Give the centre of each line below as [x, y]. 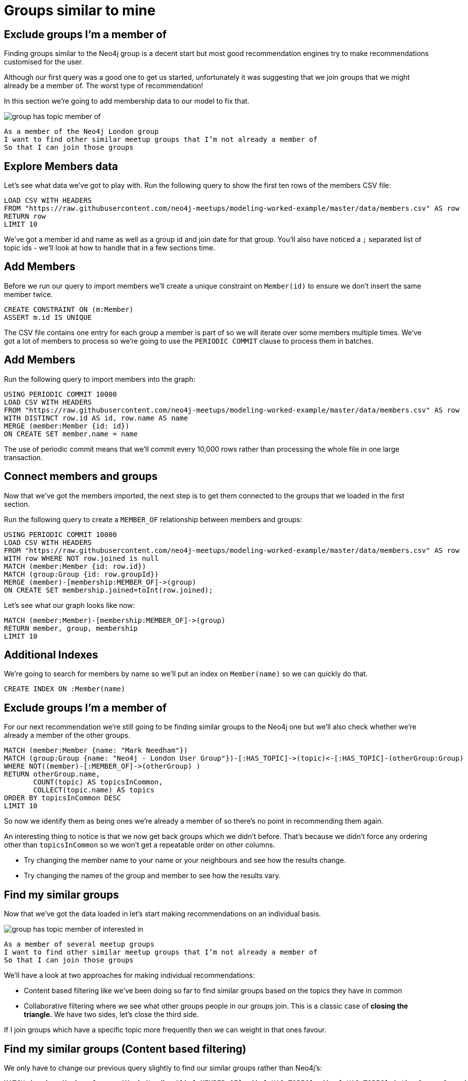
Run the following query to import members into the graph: [100, 379]
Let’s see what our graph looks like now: [70, 605]
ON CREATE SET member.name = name [71, 434]
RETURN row [25, 216]
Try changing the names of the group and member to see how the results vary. [152, 876]
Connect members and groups [81, 477]
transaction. [23, 457]
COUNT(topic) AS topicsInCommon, [98, 782]
